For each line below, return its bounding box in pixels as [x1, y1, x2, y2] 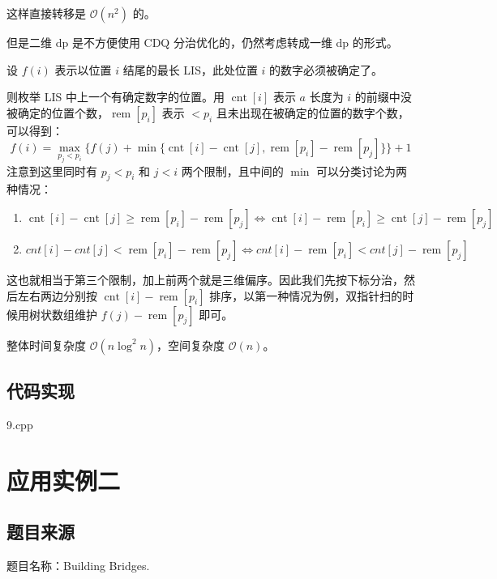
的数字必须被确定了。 [269, 61, 383, 78]
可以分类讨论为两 [316, 162, 408, 179]
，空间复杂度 [156, 336, 225, 353]
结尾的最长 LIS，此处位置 [122, 61, 258, 78]
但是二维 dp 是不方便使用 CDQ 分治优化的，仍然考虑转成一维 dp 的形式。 [6, 34, 398, 50]
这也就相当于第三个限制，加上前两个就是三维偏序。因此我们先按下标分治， [6, 270, 404, 287]
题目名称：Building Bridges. [6, 556, 150, 573]
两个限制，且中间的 [181, 162, 284, 179]
